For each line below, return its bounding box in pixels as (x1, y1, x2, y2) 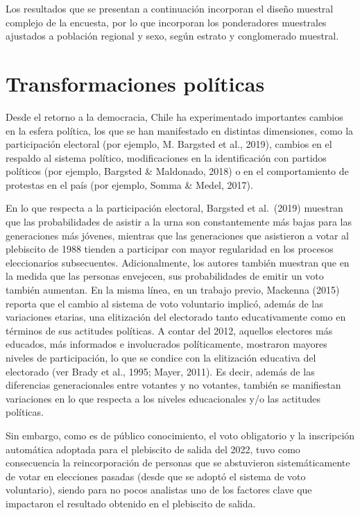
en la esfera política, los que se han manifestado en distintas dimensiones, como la (6, 123, 354, 137)
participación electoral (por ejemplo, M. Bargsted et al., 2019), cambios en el (6, 137, 332, 151)
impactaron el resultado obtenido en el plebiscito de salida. (6, 496, 256, 510)
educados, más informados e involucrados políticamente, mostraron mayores (6, 337, 327, 351)
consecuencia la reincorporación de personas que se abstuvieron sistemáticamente (6, 455, 350, 470)
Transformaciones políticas (6, 69, 265, 97)
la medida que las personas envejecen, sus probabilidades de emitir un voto (6, 269, 324, 283)
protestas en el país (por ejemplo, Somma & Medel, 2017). (6, 177, 253, 192)
